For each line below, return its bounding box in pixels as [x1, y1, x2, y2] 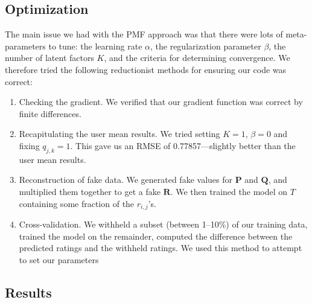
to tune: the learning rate [48, 39, 142, 52]
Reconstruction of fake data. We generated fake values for [19, 173, 232, 186]
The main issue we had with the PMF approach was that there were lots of [5, 28, 283, 40]
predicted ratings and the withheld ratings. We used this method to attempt [19, 241, 302, 254]
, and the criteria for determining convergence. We [104, 51, 290, 64]
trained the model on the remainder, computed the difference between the [19, 229, 293, 242]
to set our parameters [19, 253, 99, 266]
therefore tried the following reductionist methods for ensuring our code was [5, 63, 287, 75]
